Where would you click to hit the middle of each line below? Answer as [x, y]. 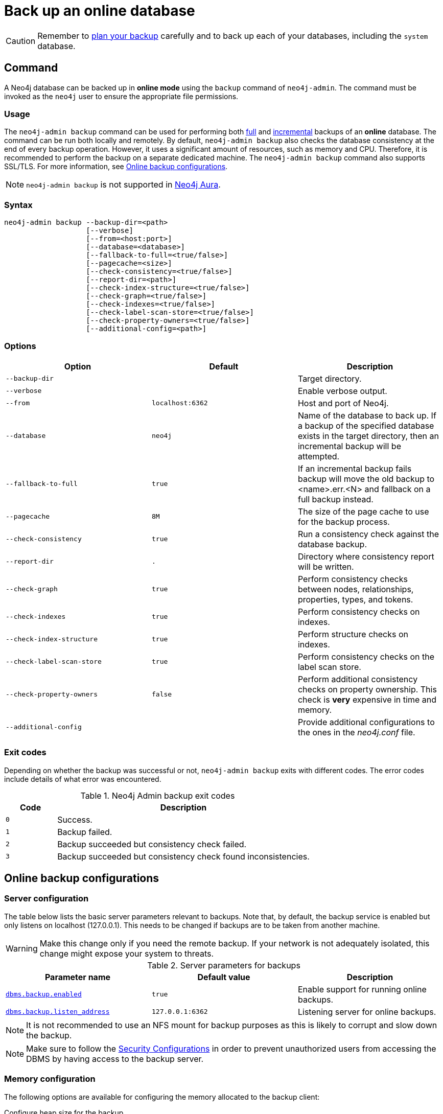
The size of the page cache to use [363, 511]
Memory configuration [50, 1079]
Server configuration [46, 899]
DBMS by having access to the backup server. [115, 1059]
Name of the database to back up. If [367, 415]
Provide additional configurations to [366, 722]
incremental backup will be [349, 446]
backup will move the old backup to [366, 479]
